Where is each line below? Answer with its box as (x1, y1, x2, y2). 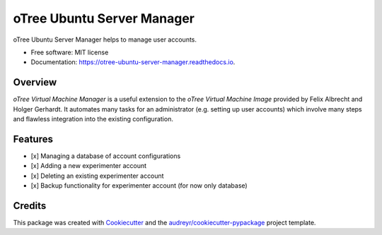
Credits (13, 200, 47, 212)
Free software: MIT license (30, 48, 109, 56)
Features (13, 133, 53, 145)
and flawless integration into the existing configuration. (13, 115, 173, 123)
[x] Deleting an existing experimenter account (30, 171, 164, 180)
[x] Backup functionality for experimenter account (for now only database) (30, 181, 248, 190)
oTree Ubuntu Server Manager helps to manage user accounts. (13, 35, 197, 44)
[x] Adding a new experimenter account (30, 162, 147, 170)
